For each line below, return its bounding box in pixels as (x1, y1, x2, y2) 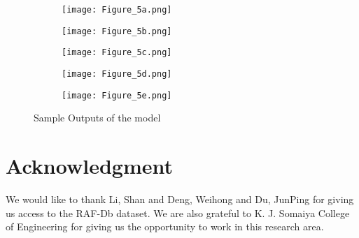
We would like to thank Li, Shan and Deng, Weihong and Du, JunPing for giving (6, 192, 354, 206)
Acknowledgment (6, 151, 173, 180)
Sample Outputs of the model (34, 110, 161, 125)
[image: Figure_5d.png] (62, 68, 172, 79)
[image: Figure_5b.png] (62, 26, 172, 36)
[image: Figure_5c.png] (62, 47, 172, 58)
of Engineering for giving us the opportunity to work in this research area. (6, 219, 324, 234)
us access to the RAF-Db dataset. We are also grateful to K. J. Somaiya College (6, 205, 350, 220)
